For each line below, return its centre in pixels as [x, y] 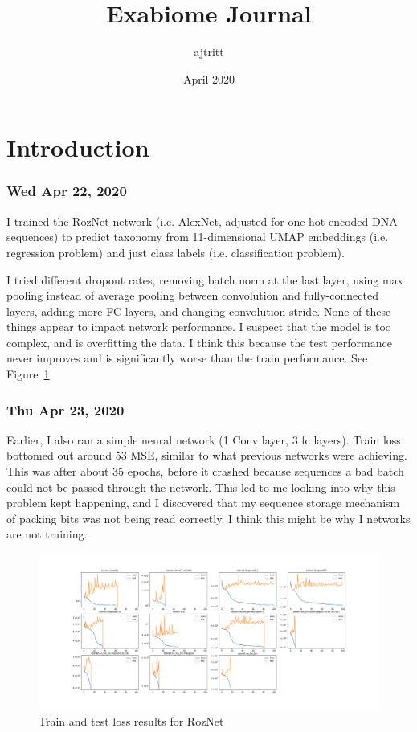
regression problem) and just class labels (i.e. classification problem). [176, 252]
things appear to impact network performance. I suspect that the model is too [199, 327]
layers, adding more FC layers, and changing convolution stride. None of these [199, 311]
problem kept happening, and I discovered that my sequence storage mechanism [203, 503]
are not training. [47, 534]
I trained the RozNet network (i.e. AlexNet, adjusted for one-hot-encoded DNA [202, 221]
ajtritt [209, 52]
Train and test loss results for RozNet [131, 720]
